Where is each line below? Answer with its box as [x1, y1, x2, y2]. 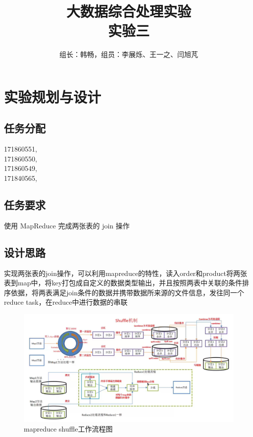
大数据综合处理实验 [66, 1, 191, 21]
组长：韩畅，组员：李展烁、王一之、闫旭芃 [59, 49, 198, 59]
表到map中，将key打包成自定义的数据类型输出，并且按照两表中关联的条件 [4, 277, 243, 288]
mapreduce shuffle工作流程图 [24, 424, 113, 434]
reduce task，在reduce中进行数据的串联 [4, 297, 128, 307]
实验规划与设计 [4, 86, 101, 107]
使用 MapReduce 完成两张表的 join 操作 [4, 220, 130, 230]
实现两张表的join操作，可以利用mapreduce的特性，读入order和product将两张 [4, 268, 247, 278]
